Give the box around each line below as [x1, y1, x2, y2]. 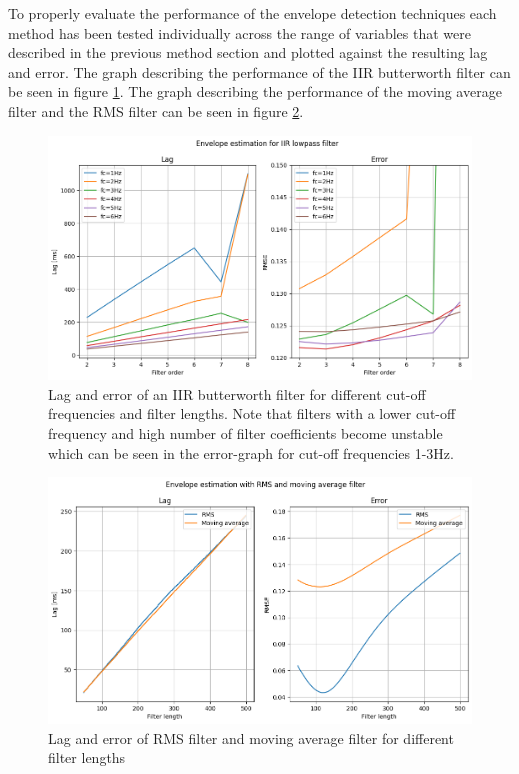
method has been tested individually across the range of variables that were [8, 22, 471, 43]
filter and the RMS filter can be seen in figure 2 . [8, 100, 304, 121]
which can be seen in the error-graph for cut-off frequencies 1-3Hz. [48, 442, 454, 463]
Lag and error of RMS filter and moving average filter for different [48, 727, 454, 748]
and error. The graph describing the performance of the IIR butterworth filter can [8, 61, 511, 82]
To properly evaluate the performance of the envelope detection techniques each [8, 3, 497, 23]
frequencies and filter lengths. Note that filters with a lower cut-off [48, 403, 456, 424]
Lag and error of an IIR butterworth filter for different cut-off [48, 383, 426, 404]
